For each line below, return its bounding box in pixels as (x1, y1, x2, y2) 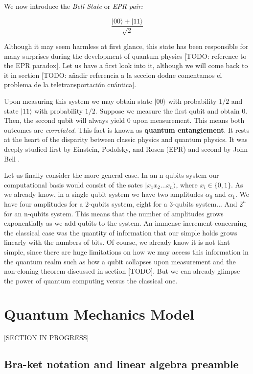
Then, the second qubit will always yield (4, 115, 125, 125)
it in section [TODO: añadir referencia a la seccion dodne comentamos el (4, 70, 222, 80)
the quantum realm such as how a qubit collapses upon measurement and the (4, 256, 236, 266)
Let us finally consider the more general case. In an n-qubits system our (4, 170, 219, 180)
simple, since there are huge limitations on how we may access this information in (4, 246, 249, 257)
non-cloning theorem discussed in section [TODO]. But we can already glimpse (4, 266, 240, 276)
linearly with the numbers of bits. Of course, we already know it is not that (4, 237, 230, 247)
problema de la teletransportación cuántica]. (4, 79, 137, 90)
